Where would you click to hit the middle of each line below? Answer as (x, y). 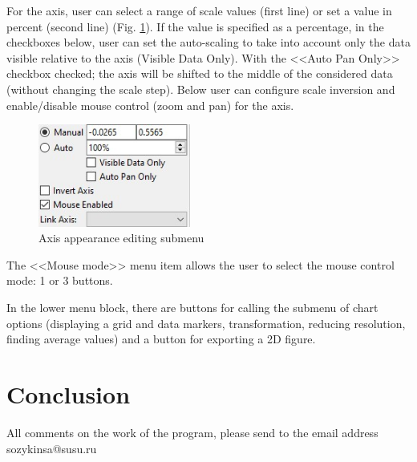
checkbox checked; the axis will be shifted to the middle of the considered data (200, 73)
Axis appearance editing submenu (121, 238)
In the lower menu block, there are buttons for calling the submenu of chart (192, 308)
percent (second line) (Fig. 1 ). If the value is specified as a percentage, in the (195, 26)
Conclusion (69, 394)
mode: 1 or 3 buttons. (60, 280)
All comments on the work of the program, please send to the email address (192, 432)
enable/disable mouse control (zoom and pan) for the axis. (150, 105)
